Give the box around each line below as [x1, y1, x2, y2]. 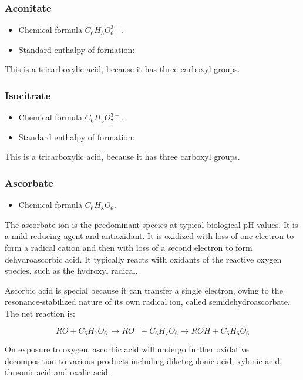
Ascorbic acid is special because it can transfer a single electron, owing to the [5, 284, 283, 296]
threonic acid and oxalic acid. [5, 366, 110, 378]
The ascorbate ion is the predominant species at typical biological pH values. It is [5, 218, 298, 230]
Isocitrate [5, 88, 51, 102]
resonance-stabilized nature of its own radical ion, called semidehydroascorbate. [5, 295, 290, 308]
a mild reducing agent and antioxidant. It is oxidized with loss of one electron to [5, 230, 294, 242]
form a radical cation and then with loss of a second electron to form [5, 241, 253, 253]
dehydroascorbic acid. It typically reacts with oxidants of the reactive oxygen [5, 253, 282, 265]
